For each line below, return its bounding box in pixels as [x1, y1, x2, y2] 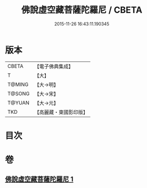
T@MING [7, 81, 29, 88]
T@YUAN [7, 99, 30, 106]
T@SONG [7, 90, 30, 97]
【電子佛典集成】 [34, 63, 74, 70]
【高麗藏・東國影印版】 [34, 108, 89, 115]
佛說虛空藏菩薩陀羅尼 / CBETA [21, 4, 143, 16]
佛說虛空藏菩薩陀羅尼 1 [5, 175, 74, 184]
